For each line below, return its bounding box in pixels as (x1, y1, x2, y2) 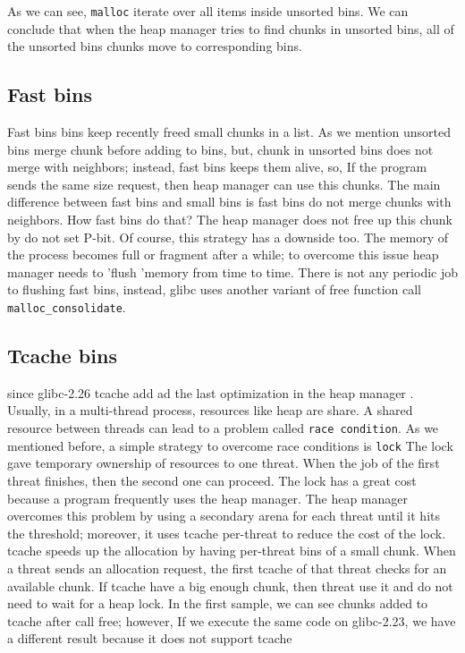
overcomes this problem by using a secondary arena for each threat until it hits (7, 506, 440, 525)
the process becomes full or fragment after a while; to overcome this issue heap (7, 245, 439, 264)
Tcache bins (7, 342, 117, 369)
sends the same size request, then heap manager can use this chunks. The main (7, 174, 441, 193)
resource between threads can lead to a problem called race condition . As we (7, 419, 439, 437)
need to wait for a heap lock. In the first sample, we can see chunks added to (7, 594, 428, 613)
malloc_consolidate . (7, 297, 126, 316)
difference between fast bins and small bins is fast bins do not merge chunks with (7, 192, 452, 211)
